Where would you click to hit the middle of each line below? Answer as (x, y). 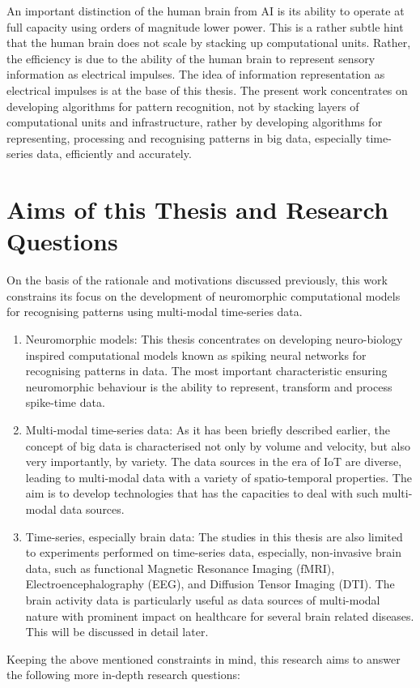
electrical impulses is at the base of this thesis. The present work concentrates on (207, 90)
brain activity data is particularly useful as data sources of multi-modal (203, 599)
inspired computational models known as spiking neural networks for (196, 355)
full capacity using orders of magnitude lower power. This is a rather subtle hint (205, 26)
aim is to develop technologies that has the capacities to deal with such (202, 493)
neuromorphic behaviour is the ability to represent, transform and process (209, 386)
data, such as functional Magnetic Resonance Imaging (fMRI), (180, 568)
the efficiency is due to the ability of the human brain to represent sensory (191, 58)
